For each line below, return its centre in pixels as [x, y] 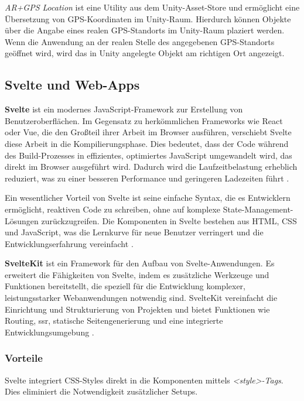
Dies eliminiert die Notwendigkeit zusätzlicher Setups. [101, 391]
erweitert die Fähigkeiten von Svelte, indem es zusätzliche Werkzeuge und [137, 274]
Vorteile [24, 358]
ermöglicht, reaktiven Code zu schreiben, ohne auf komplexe [113, 209]
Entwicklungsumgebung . [49, 332]
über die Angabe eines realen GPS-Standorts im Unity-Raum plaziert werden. [145, 30]
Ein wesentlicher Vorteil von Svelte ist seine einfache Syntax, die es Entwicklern [148, 198]
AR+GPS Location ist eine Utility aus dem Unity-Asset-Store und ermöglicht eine [152, 7]
